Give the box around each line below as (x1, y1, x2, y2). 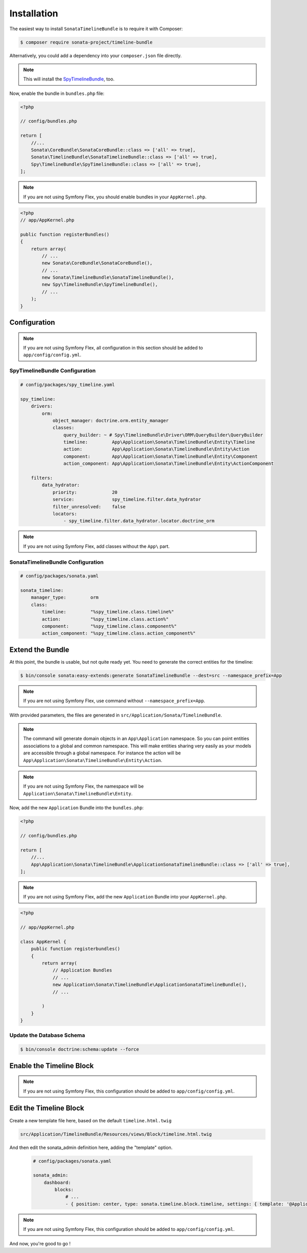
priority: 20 (52, 489, 118, 495)
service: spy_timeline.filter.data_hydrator (52, 497, 202, 502)
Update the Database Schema (9, 1032, 85, 1039)
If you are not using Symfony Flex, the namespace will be (23, 783, 144, 789)
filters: (31, 475, 53, 481)
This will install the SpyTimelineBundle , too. (23, 76, 115, 82)
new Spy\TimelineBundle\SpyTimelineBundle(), (41, 282, 158, 287)
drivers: (31, 403, 53, 409)
